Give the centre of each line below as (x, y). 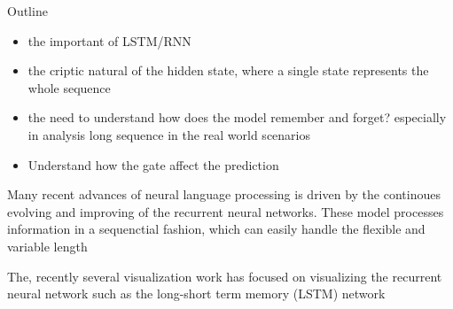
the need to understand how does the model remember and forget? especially (237, 117)
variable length (47, 246)
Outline (27, 11)
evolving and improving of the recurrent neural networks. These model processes (226, 211)
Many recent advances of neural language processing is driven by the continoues (224, 194)
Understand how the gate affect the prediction (153, 164)
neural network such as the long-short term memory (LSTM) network (196, 294)
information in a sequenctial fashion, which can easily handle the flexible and (216, 229)
